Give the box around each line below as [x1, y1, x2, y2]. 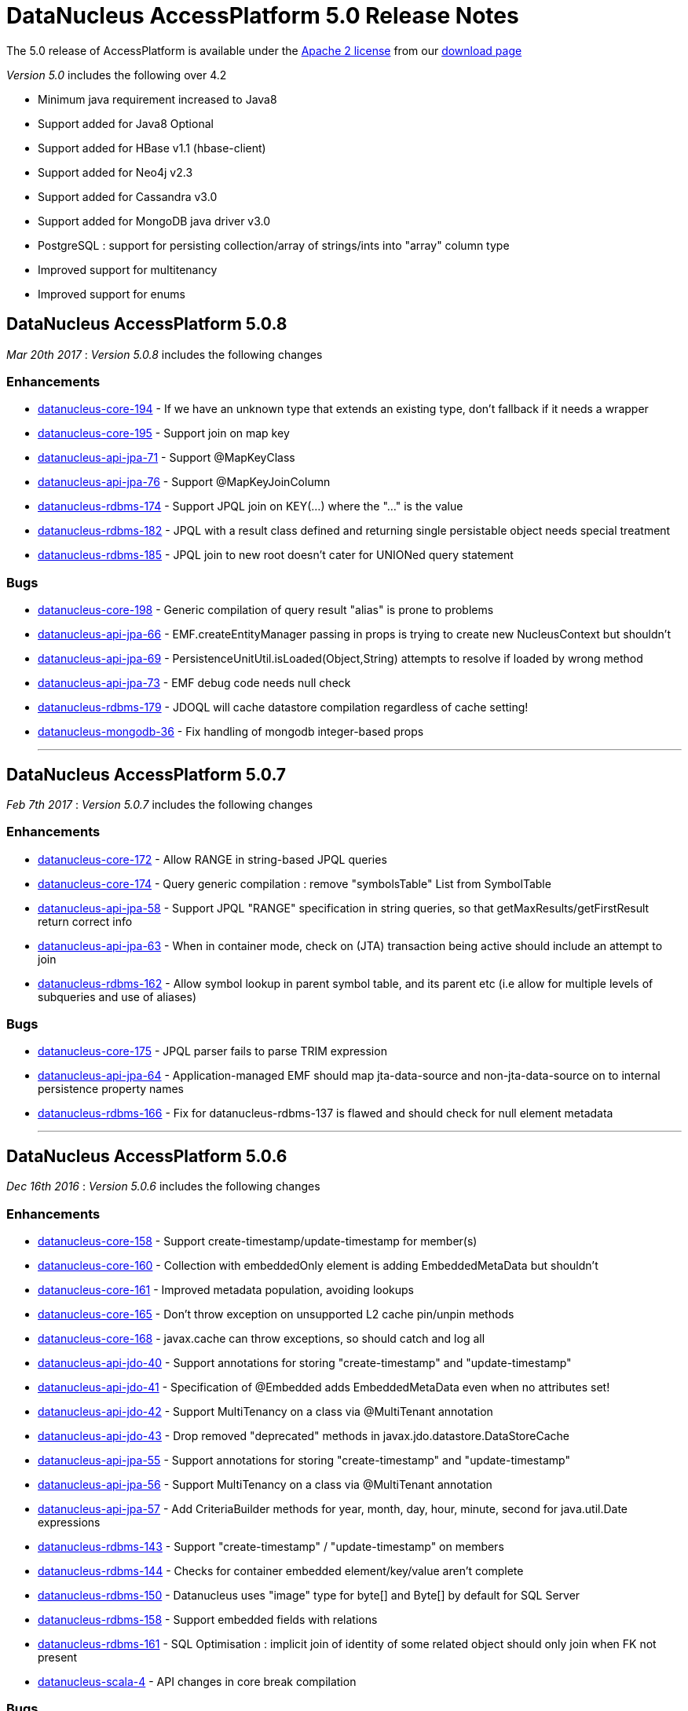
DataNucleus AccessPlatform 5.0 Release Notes [6, 2, 519, 29]
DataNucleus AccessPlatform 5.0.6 [6, 1146, 287, 1166]
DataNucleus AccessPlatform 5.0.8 [6, 314, 287, 335]
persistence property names [38, 1082, 184, 1096]
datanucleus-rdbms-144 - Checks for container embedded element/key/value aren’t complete [38, 1564, 524, 1578]
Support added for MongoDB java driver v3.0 [38, 214, 271, 228]
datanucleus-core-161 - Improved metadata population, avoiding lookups [38, 1283, 414, 1297]
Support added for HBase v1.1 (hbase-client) [38, 141, 266, 155]
